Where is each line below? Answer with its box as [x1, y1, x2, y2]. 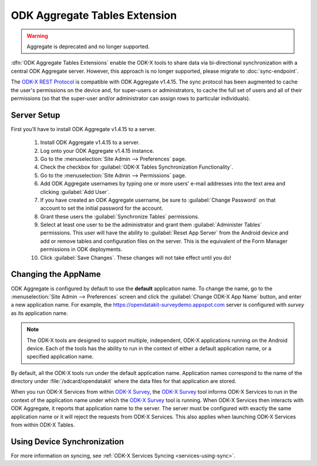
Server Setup [11, 110, 60, 120]
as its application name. [11, 309, 69, 317]
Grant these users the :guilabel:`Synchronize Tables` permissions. [40, 213, 200, 220]
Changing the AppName [11, 269, 101, 279]
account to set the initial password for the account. [40, 204, 164, 212]
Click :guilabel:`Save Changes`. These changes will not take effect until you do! [40, 254, 231, 261]
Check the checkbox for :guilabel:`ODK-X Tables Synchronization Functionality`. [40, 163, 234, 170]
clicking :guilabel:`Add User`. [40, 188, 110, 195]
